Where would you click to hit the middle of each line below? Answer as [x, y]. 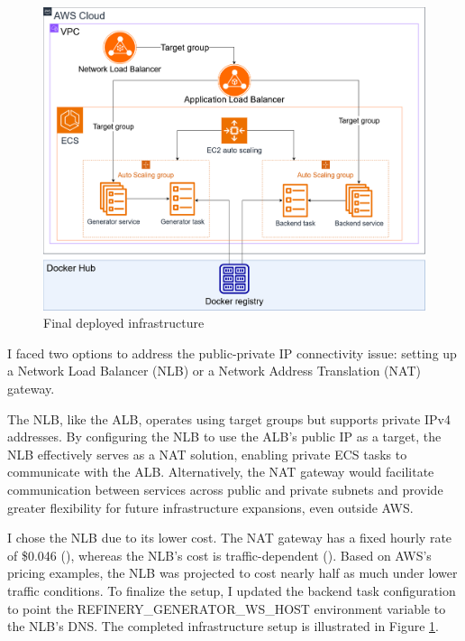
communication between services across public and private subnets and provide [225, 490]
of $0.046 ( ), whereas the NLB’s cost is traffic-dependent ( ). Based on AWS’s [219, 555]
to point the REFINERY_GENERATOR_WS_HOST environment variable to [227, 608]
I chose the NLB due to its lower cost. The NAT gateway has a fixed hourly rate [230, 538]
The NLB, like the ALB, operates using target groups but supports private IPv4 [229, 418]
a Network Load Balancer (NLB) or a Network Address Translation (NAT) [214, 371]
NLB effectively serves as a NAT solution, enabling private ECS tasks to [207, 454]
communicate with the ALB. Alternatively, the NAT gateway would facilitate [221, 472]
